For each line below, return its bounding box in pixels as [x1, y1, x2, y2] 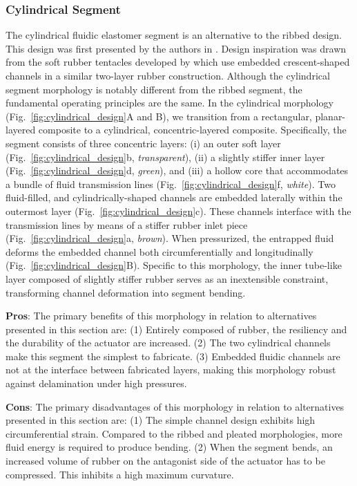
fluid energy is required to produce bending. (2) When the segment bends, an [6, 440, 333, 454]
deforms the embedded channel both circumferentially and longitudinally [6, 244, 313, 259]
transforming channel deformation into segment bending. [6, 285, 246, 299]
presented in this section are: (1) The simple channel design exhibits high [6, 413, 316, 427]
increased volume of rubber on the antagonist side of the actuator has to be [6, 454, 325, 468]
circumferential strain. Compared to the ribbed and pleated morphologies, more [6, 426, 342, 440]
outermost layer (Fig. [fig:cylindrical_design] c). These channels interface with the [6, 203, 351, 218]
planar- [315, 109, 346, 123]
